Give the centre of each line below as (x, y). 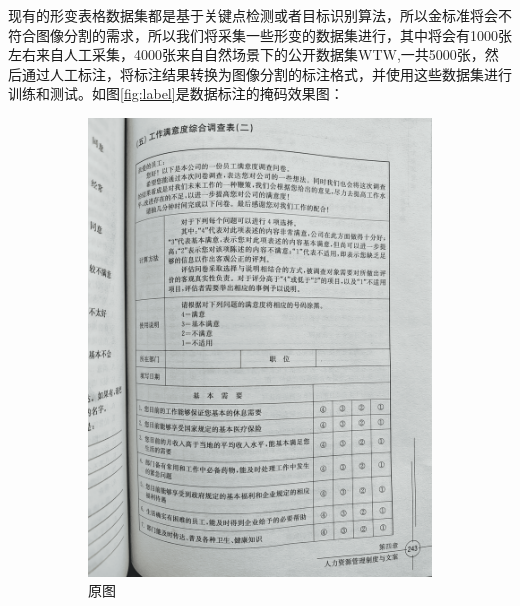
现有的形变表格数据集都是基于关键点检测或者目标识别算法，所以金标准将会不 (260, 15)
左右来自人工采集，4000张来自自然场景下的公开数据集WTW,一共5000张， (246, 54)
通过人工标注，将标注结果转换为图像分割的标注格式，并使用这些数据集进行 (266, 73)
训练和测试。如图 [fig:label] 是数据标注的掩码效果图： (176, 93)
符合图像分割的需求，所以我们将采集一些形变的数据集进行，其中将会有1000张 (260, 34)
